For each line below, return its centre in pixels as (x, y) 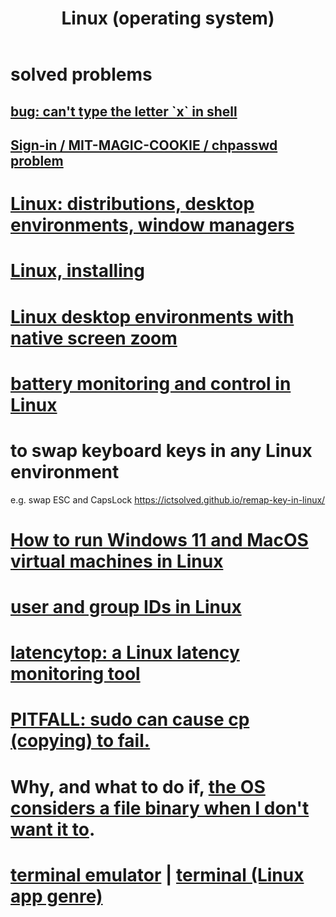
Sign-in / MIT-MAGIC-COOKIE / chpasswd (144, 145)
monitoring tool (75, 674)
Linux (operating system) (168, 18)
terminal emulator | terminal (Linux (157, 874)
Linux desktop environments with (152, 316)
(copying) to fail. (80, 741)
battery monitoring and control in (151, 383)
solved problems (81, 74)
